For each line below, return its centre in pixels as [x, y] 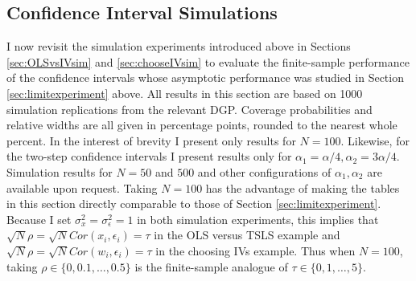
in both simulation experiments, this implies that [258, 219]
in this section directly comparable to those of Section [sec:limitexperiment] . [194, 204]
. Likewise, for [375, 140]
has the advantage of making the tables [303, 187]
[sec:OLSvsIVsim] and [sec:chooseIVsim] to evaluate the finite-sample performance [208, 61]
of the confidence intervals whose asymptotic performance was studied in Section [205, 77]
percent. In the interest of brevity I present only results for [151, 140]
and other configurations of [264, 171]
